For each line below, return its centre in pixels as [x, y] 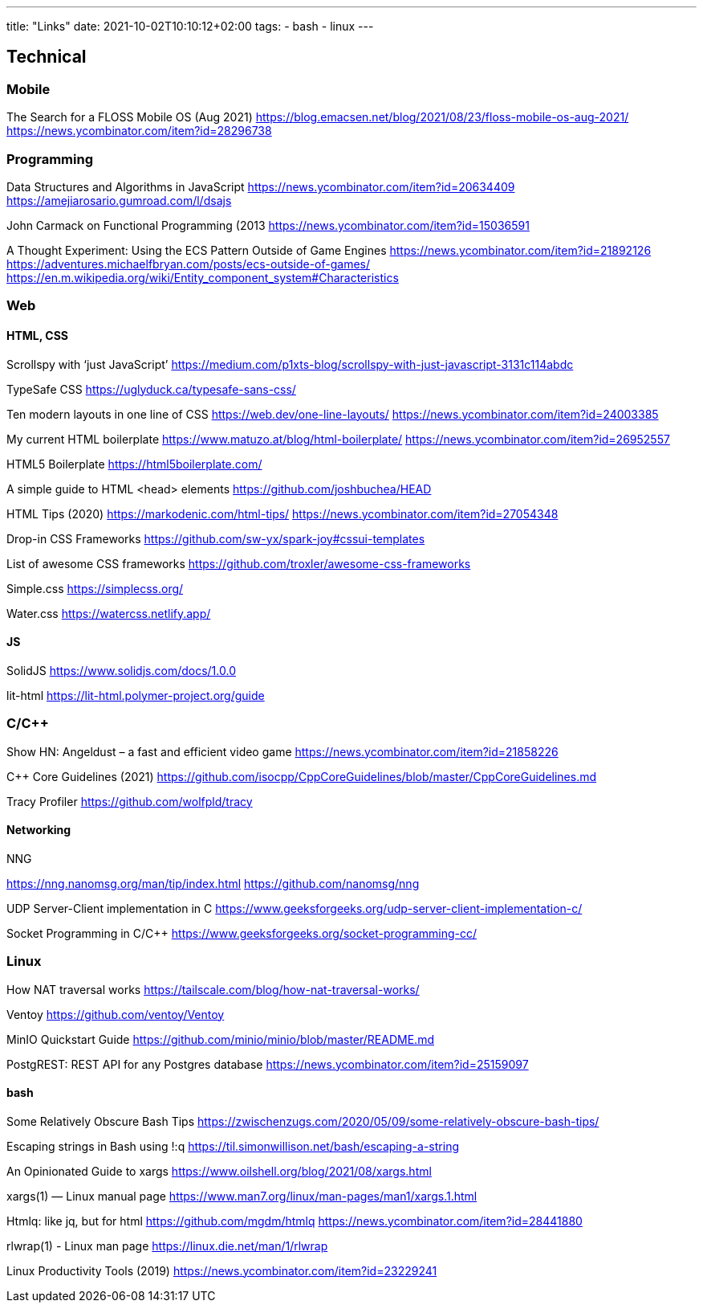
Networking [39, 830]
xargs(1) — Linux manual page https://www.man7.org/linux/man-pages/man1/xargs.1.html [242, 1196]
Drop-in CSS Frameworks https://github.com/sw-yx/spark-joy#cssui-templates [216, 538]
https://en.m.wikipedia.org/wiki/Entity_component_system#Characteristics [203, 277]
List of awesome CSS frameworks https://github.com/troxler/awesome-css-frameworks [239, 563]
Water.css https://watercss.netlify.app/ [109, 613]
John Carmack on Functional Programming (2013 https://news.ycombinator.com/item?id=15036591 [268, 225]
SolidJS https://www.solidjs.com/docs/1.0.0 [121, 670]
